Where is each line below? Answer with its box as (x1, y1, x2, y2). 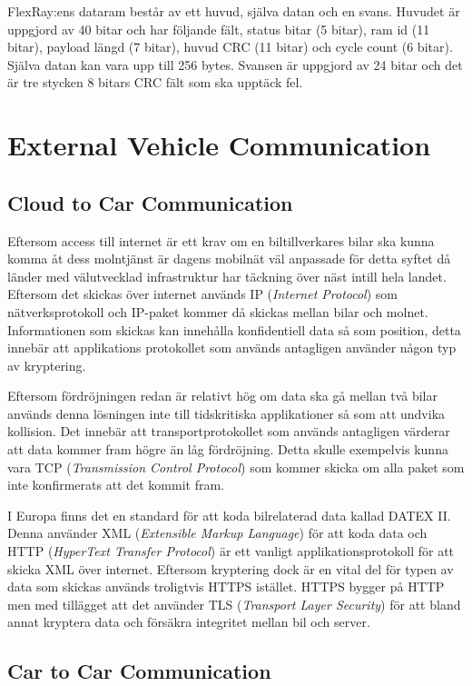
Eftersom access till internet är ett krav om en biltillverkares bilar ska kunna (7, 231, 435, 250)
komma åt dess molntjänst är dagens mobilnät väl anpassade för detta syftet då (7, 249, 451, 268)
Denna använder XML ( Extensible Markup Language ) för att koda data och (7, 523, 428, 542)
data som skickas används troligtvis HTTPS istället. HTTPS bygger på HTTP (7, 577, 445, 596)
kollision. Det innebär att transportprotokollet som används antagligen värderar (7, 422, 450, 441)
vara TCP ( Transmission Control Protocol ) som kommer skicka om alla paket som (7, 457, 465, 476)
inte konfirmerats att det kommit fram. (7, 475, 224, 494)
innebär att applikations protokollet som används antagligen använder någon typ (7, 338, 457, 357)
